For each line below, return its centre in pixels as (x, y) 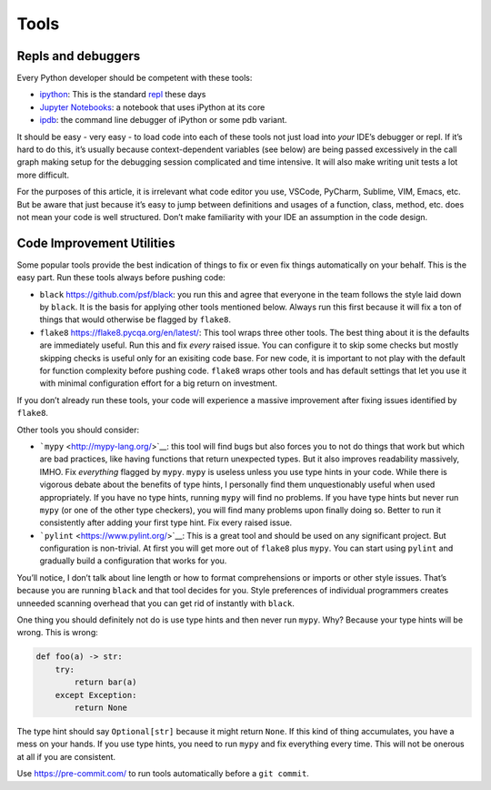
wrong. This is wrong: (58, 633)
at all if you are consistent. (66, 756)
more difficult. (43, 175)
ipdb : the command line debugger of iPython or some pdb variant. (163, 120)
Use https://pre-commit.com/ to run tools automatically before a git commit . (163, 774)
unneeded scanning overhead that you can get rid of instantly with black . (156, 603)
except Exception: (96, 695)
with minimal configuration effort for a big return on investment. (158, 383)
